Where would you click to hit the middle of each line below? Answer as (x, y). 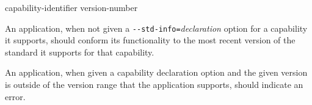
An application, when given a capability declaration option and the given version (156, 72)
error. (15, 96)
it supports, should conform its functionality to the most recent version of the (150, 40)
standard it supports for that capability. (80, 52)
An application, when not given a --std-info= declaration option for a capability (156, 28)
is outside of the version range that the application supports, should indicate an (154, 85)
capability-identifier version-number (71, 7)
